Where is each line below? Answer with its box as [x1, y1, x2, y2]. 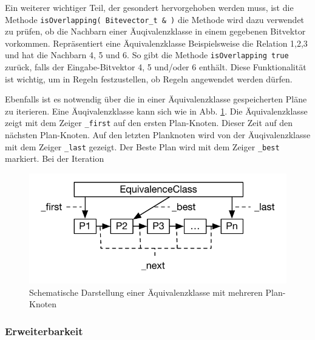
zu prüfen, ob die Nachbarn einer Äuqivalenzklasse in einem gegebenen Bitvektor [5, 25, 306, 38]
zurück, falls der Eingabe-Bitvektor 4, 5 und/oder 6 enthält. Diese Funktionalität [5, 61, 307, 73]
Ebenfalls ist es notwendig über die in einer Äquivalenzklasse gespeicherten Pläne [5, 93, 307, 105]
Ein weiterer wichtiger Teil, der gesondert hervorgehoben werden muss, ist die [5, 1, 294, 13]
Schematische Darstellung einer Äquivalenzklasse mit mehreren [29, 285, 263, 298]
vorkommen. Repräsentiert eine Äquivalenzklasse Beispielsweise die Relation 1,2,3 [5, 36, 308, 49]
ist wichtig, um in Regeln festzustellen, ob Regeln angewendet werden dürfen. [5, 72, 293, 85]
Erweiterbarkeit [5, 323, 83, 338]
